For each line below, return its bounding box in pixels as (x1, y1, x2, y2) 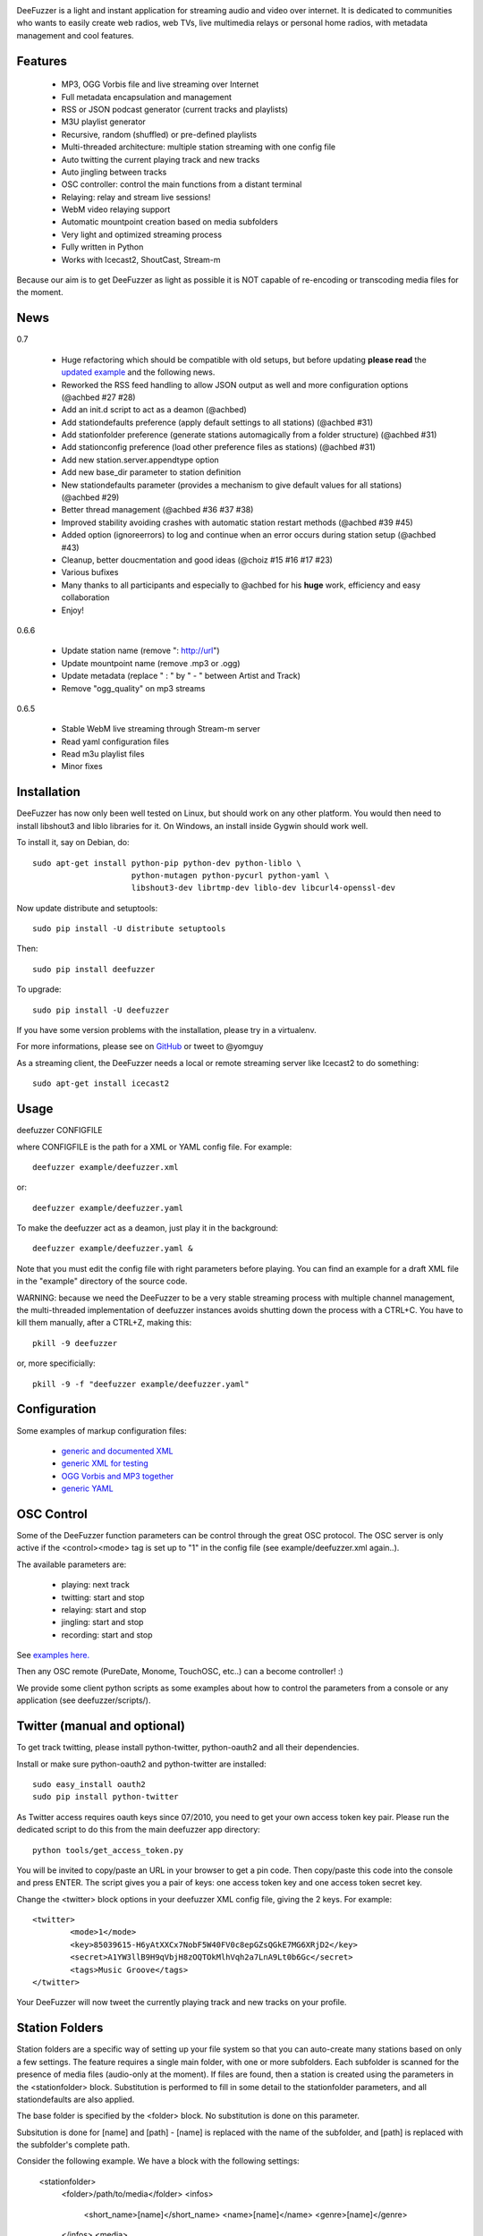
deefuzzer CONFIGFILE (16, 1125, 103, 1136)
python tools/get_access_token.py (32, 1845, 183, 1855)
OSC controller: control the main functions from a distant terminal (61, 179, 302, 190)
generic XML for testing (61, 1458, 149, 1469)
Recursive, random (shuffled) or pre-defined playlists (61, 129, 258, 140)
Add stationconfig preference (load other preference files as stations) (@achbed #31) (61, 442, 376, 453)
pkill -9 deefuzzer (32, 1338, 118, 1348)
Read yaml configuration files (61, 736, 170, 747)
